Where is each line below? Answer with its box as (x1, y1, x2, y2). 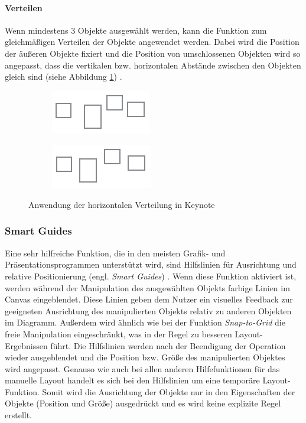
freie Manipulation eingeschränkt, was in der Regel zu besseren (5, 327, 232, 340)
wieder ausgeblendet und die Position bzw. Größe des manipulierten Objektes (5, 351, 285, 363)
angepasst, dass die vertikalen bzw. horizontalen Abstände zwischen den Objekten (5, 58, 301, 71)
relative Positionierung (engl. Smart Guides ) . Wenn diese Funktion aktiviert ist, (5, 269, 297, 282)
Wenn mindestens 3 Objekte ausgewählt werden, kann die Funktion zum (5, 24, 267, 36)
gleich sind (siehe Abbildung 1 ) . (5, 70, 122, 83)
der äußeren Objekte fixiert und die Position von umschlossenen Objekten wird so (5, 47, 301, 59)
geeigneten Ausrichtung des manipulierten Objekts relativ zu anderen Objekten (5, 304, 292, 317)
